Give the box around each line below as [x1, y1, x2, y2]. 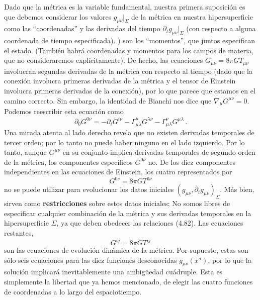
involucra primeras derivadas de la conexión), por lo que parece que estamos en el [4, 85, 255, 96]
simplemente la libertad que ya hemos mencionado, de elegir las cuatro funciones [4, 276, 253, 287]
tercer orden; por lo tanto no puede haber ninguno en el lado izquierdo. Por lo [4, 137, 245, 147]
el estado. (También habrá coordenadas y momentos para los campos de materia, [4, 45, 253, 55]
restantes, [4, 227, 34, 238]
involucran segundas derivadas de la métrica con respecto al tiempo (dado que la [4, 65, 252, 76]
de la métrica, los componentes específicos [4, 156, 133, 167]
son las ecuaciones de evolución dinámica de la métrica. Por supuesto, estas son [4, 245, 248, 255]
